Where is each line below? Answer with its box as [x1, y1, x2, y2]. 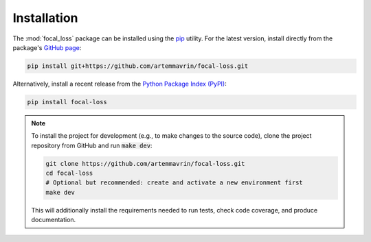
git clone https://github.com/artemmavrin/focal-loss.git [45, 160, 245, 167]
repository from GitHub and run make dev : [31, 141, 153, 149]
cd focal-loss [45, 169, 93, 178]
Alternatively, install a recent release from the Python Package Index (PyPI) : [12, 80, 227, 88]
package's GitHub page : [12, 43, 82, 51]
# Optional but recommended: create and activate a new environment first [45, 179, 304, 186]
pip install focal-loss [27, 98, 108, 106]
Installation [12, 10, 78, 25]
